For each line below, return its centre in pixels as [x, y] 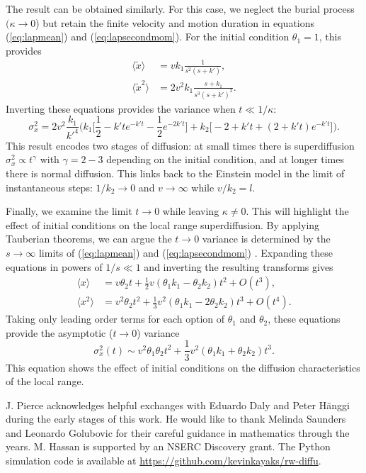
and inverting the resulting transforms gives [239, 266]
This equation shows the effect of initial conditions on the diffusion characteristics [183, 367]
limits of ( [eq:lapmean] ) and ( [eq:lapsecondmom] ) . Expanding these [186, 253]
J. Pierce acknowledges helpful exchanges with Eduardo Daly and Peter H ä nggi [178, 405]
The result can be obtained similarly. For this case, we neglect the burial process [180, 9]
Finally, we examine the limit [69, 211]
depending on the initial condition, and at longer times [225, 159]
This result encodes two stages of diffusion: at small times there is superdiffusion [180, 145]
